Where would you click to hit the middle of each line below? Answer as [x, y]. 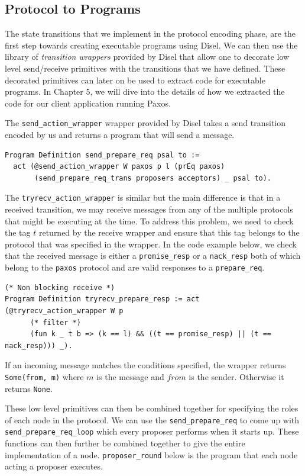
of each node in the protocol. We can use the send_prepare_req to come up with [152, 419]
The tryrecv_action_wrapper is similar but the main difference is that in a [143, 197]
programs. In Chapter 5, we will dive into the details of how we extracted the [145, 91]
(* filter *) [55, 322]
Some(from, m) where [44, 376]
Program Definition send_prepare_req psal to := [102, 155]
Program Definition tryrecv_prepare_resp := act [102, 299]
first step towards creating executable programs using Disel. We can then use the [151, 45]
